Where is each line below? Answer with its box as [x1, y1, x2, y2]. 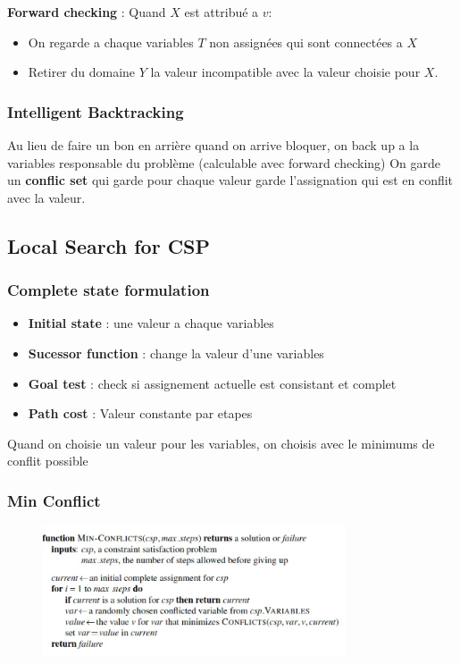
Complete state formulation [7, 279, 210, 301]
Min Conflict [7, 489, 101, 511]
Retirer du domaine [28, 63, 136, 81]
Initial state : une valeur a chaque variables [28, 314, 274, 332]
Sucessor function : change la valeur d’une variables [28, 343, 324, 362]
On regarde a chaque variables [28, 32, 194, 51]
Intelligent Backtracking [7, 100, 184, 122]
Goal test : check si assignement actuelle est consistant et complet [28, 374, 397, 392]
